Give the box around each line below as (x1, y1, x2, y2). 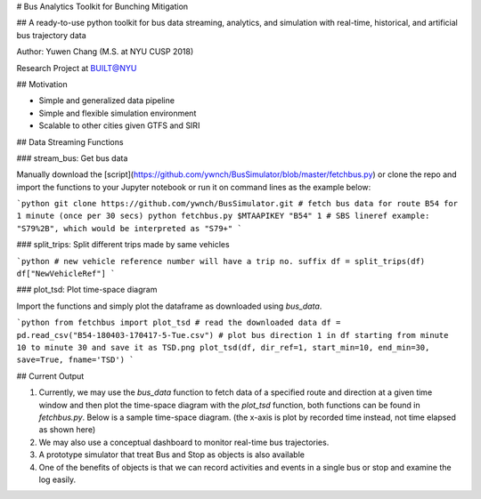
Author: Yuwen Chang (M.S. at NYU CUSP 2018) (16, 46, 194, 57)
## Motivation (16, 78, 68, 89)
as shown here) (38, 424, 96, 435)
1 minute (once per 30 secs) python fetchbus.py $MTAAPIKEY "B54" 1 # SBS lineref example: (16, 211, 430, 221)
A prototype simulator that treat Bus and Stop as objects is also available (38, 449, 305, 460)
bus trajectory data (16, 29, 86, 40)
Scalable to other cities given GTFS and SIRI (38, 120, 200, 131)
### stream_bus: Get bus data (16, 152, 128, 164)
